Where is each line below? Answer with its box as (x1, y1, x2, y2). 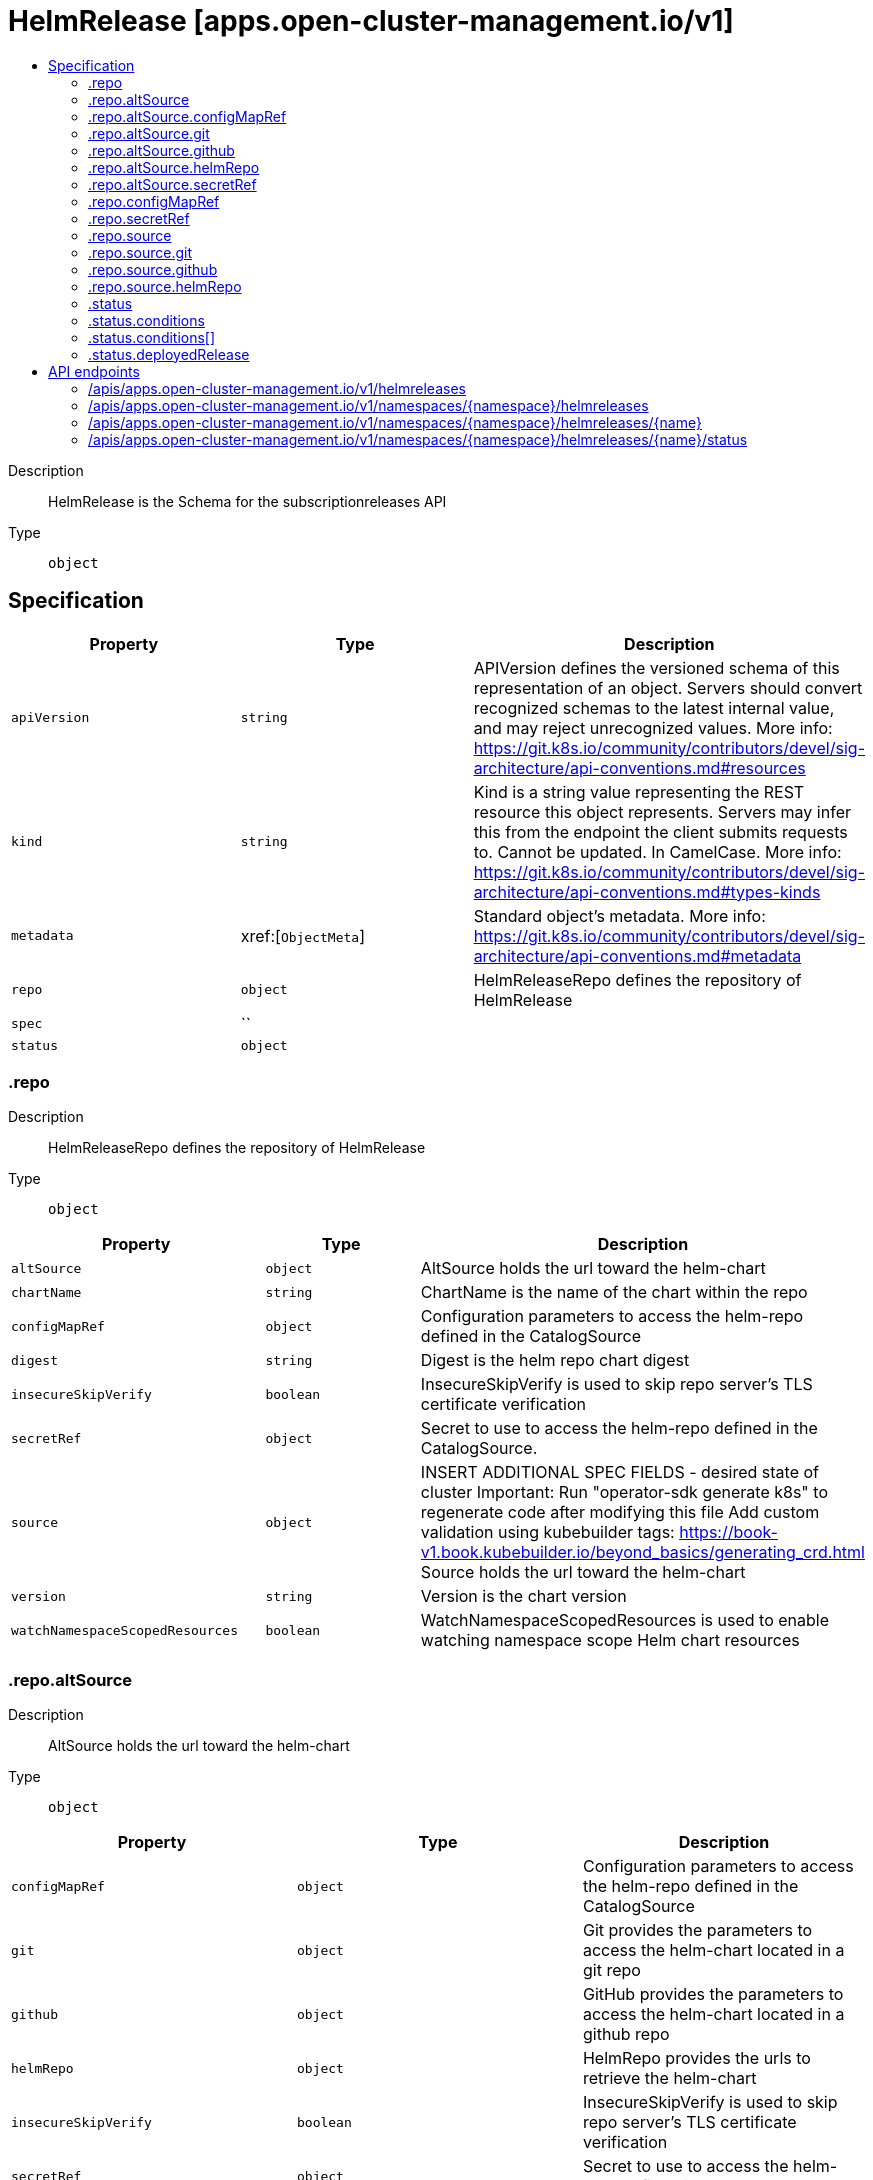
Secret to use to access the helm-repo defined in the (420, 1418, 818, 1439)
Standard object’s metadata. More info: (473, 905, 766, 926)
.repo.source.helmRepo (88, 277, 242, 295)
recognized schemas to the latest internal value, (473, 697, 835, 718)
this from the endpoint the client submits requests (473, 821, 848, 842)
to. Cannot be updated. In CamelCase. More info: (473, 841, 842, 862)
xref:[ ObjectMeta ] (240, 925, 366, 946)
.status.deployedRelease (88, 345, 250, 363)
